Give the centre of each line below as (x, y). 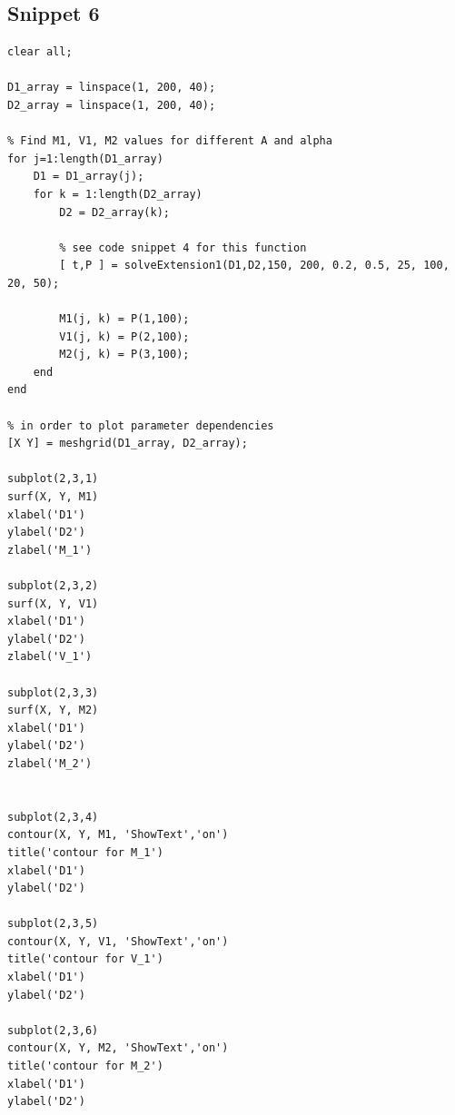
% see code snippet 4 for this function (183, 247)
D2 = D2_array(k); (114, 212)
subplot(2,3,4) (53, 817)
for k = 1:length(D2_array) (118, 194)
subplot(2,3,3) (53, 692)
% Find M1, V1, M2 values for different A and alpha (170, 141)
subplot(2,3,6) (53, 1030)
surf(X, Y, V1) (53, 603)
